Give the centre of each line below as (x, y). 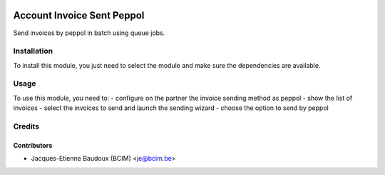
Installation (33, 51)
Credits (26, 126)
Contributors (33, 145)
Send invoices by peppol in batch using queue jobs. (89, 33)
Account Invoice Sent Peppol (79, 15)
